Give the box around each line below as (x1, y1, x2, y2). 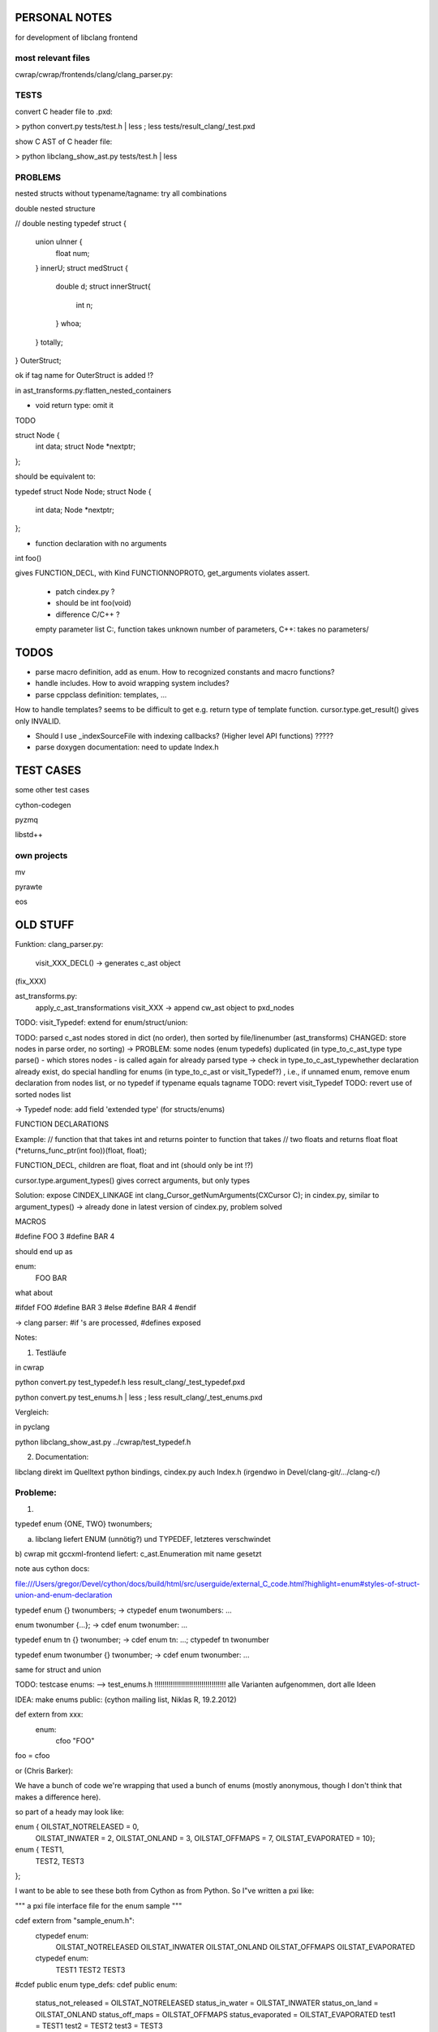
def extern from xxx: (15, 1709, 84, 1719)
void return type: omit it (35, 401, 114, 410)
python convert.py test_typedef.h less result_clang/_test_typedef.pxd (15, 1378, 246, 1387)
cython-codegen (15, 800, 71, 810)
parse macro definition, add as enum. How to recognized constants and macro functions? (35, 666, 335, 676)
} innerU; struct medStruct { (35, 263, 129, 273)
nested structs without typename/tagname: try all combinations (15, 189, 227, 198)
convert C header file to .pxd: (15, 106, 113, 116)
